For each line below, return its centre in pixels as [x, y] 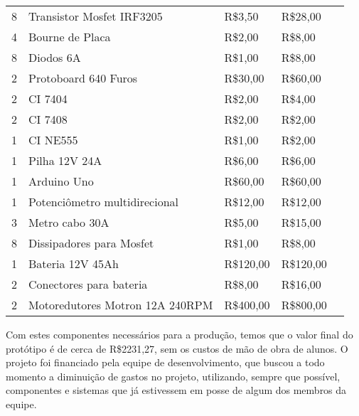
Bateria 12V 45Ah [74, 263]
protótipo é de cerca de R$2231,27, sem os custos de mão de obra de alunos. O [177, 348]
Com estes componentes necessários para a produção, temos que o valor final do [179, 334]
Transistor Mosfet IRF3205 [96, 16]
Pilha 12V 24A [65, 160]
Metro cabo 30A [69, 222]
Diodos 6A [55, 57]
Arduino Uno [61, 181]
